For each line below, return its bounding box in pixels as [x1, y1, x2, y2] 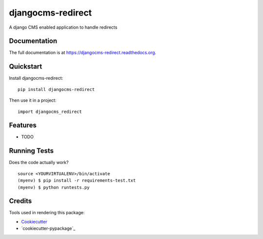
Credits [9, 197, 32, 205]
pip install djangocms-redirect [18, 87, 95, 92]
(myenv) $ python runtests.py [18, 184, 90, 190]
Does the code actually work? [9, 160, 69, 165]
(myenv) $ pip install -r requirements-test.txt [18, 178, 136, 184]
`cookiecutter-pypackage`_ [21, 225, 75, 231]
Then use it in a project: [9, 97, 56, 103]
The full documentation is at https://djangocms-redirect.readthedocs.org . [9, 50, 156, 55]
